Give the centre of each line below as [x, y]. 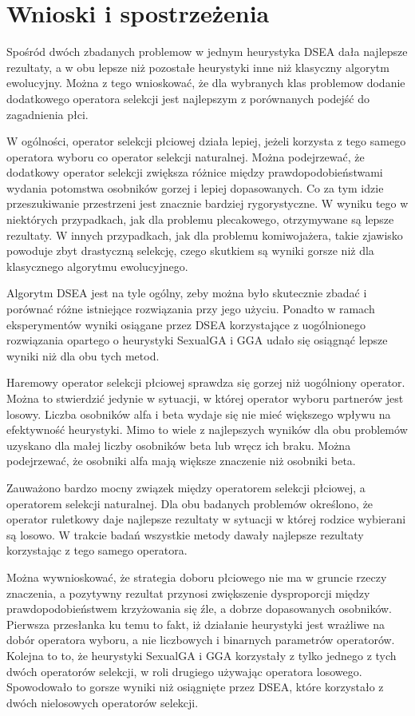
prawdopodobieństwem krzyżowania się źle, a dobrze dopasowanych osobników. [200, 609]
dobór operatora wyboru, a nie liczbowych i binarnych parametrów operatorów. [201, 640]
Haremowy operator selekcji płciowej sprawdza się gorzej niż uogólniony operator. [206, 382]
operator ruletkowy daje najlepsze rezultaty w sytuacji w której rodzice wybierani [206, 519]
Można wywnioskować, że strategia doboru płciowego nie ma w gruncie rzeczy [197, 577]
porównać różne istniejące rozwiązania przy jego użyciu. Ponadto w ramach [191, 309]
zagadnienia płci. [47, 114]
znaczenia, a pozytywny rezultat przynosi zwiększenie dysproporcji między [188, 593]
